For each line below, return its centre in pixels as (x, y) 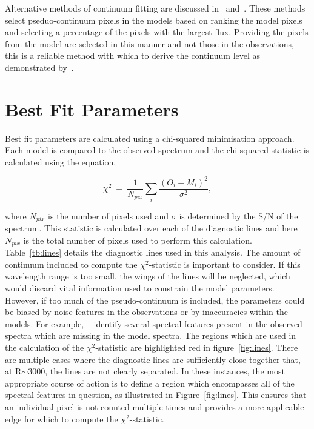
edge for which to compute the (62, 418)
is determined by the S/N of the (239, 215)
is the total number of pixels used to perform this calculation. (138, 240)
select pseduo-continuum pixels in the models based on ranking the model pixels (154, 20)
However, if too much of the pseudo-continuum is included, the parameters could (155, 300)
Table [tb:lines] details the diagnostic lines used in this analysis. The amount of (153, 252)
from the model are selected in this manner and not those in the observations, (149, 43)
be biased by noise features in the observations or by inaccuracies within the (146, 312)
